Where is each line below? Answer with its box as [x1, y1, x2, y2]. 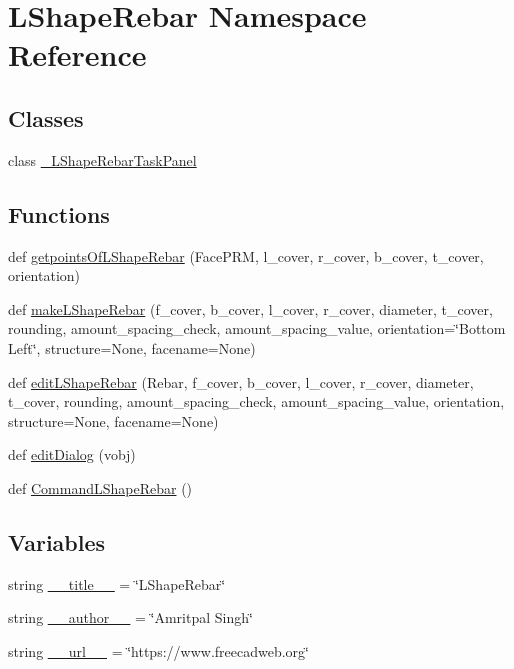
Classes [8, 102, 84, 133]
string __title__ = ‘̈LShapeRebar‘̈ [8, 573, 226, 594]
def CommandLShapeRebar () [8, 477, 193, 498]
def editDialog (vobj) [8, 444, 136, 465]
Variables [8, 526, 106, 557]
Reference [8, 34, 147, 75]
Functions [8, 198, 110, 229]
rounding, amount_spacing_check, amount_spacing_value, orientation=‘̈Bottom [8, 318, 506, 339]
